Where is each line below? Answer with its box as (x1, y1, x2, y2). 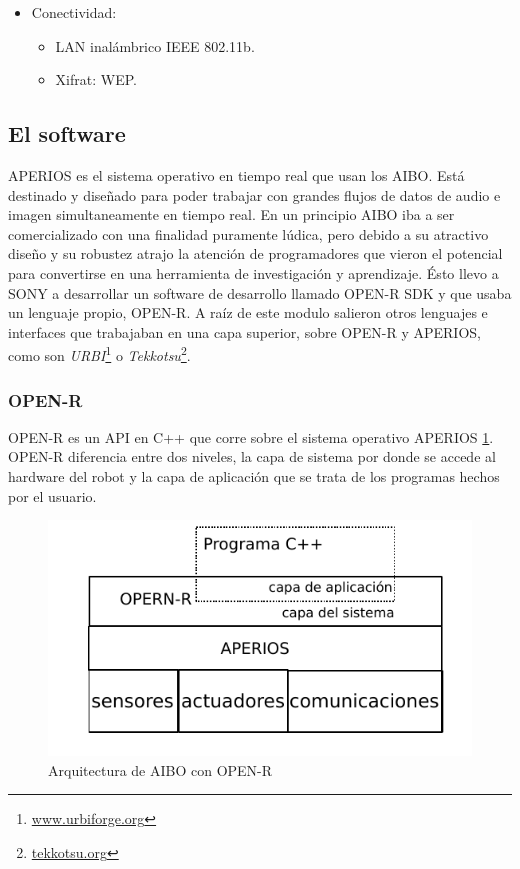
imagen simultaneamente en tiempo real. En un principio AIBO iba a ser (8, 204, 455, 225)
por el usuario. (8, 485, 97, 506)
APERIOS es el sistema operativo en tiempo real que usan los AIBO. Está (8, 164, 465, 185)
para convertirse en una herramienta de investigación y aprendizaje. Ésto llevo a (8, 262, 499, 283)
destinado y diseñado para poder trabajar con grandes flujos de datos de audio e (8, 184, 501, 205)
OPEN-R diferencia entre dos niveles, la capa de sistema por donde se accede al (8, 446, 496, 467)
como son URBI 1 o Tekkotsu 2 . (8, 342, 191, 365)
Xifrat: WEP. (55, 69, 137, 90)
